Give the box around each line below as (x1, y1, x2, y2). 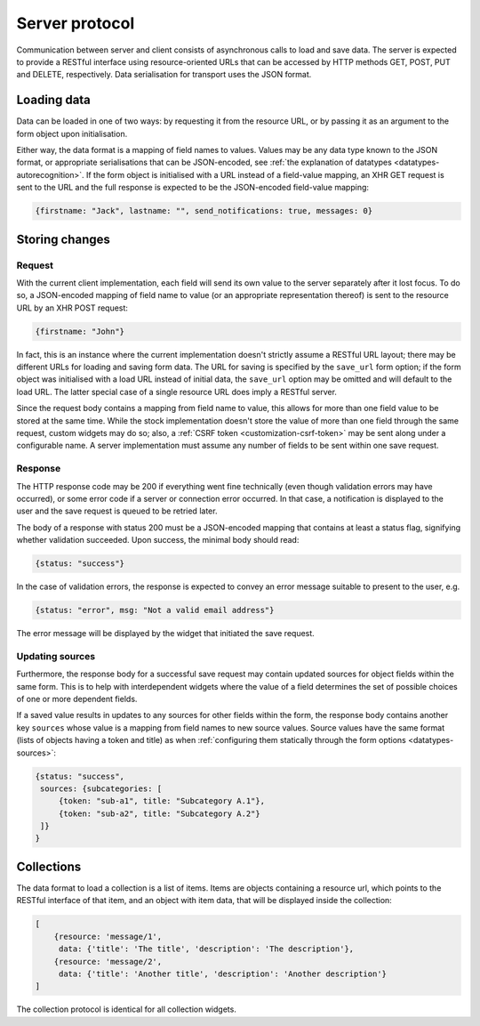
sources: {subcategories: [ (40, 783, 163, 794)
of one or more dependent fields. (16, 693, 138, 704)
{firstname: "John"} (35, 326, 124, 336)
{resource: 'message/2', (53, 957, 163, 966)
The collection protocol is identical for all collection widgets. (16, 1004, 237, 1014)
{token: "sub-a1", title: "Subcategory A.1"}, (58, 796, 266, 806)
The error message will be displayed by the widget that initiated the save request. (16, 628, 315, 639)
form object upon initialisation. (16, 128, 128, 139)
